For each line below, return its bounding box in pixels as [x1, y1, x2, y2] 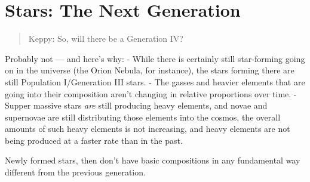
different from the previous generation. [5, 166, 146, 178]
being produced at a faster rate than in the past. [5, 134, 183, 146]
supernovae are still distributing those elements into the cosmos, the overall [5, 110, 281, 123]
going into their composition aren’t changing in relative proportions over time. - [5, 87, 297, 100]
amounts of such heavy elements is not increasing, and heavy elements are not [5, 122, 290, 135]
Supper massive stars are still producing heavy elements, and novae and [5, 99, 268, 112]
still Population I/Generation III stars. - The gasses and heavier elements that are [5, 75, 305, 88]
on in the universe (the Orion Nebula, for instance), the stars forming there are [5, 64, 294, 76]
